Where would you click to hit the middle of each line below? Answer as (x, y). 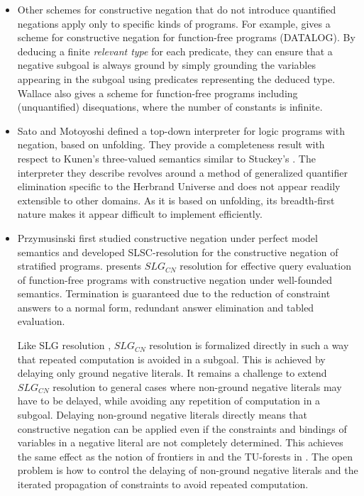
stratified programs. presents (79, 266)
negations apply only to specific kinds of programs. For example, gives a (174, 23)
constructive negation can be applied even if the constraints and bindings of (182, 428)
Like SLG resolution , (64, 345)
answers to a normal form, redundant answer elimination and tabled (166, 307)
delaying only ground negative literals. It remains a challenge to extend (172, 373)
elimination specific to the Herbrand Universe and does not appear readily (179, 186)
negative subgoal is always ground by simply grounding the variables (166, 65)
